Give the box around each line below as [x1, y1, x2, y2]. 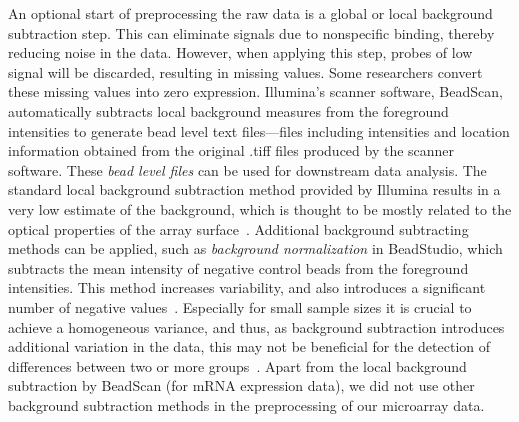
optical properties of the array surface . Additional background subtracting [8, 218, 469, 239]
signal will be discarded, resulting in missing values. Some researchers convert [8, 61, 483, 82]
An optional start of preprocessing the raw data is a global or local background [8, 3, 493, 23]
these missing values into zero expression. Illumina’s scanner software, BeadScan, [8, 81, 503, 102]
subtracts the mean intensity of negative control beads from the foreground [8, 257, 469, 278]
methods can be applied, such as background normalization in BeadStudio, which [8, 238, 503, 259]
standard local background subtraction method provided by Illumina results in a [8, 179, 501, 200]
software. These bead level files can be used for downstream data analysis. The [8, 159, 487, 180]
